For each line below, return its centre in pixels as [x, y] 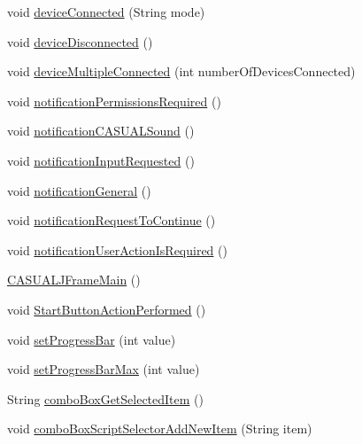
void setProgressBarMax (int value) [104, 369]
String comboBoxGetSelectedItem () [105, 398]
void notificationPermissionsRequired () [114, 101]
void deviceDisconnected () [80, 41]
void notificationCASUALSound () [101, 131]
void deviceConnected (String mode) [106, 12]
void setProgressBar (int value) [92, 339]
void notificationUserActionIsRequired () [117, 249]
